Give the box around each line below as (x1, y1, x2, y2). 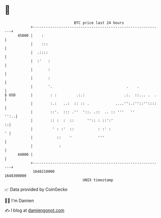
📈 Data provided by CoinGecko (4, 186, 68, 192)
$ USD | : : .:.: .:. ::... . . (4, 92, 157, 98)
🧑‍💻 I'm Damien (4, 198, 34, 203)
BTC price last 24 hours (74, 20, 124, 25)
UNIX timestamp (82, 177, 113, 183)
